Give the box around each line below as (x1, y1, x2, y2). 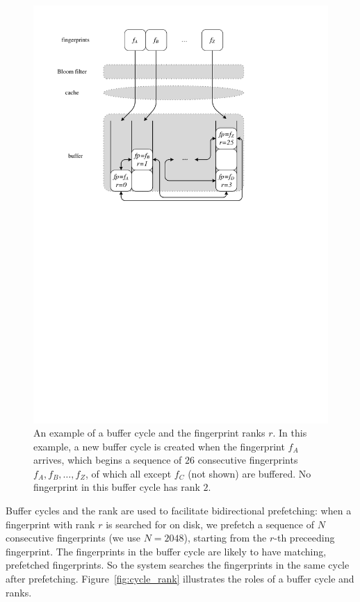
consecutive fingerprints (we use (6, 530, 140, 545)
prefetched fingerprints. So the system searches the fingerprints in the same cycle (6, 558, 350, 572)
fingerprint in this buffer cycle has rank (33, 480, 200, 494)
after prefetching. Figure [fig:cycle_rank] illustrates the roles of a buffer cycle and (6, 571, 354, 586)
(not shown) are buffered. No (188, 466, 311, 480)
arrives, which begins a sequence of (33, 453, 182, 467)
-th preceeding (274, 530, 335, 545)
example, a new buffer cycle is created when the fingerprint (33, 439, 285, 453)
